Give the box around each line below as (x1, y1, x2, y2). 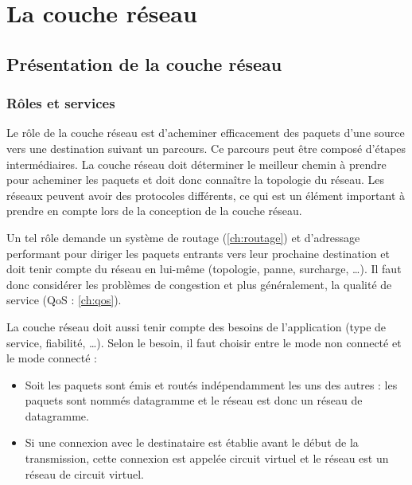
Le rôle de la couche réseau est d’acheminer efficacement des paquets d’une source (6, 124, 405, 141)
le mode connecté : (6, 350, 97, 366)
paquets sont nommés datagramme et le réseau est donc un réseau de (25, 392, 363, 409)
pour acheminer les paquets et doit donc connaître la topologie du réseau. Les (6, 171, 385, 188)
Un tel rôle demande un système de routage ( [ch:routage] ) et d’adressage (6, 229, 360, 245)
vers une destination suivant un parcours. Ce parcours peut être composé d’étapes (6, 139, 406, 156)
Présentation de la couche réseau (6, 51, 282, 76)
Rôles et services (6, 93, 115, 113)
